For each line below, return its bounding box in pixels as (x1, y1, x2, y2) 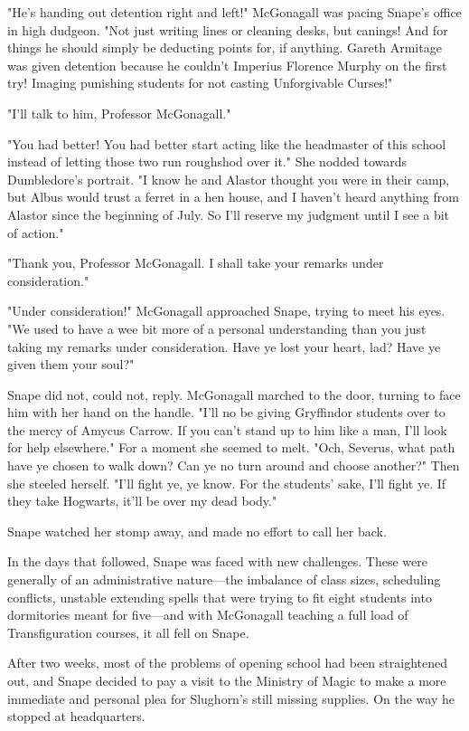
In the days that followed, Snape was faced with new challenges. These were (7, 552, 428, 571)
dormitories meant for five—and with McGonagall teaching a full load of (7, 605, 408, 624)
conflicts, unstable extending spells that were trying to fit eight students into (7, 587, 432, 606)
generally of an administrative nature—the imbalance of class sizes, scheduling (7, 570, 441, 589)
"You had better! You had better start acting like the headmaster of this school (7, 134, 446, 153)
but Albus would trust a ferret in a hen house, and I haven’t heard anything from (7, 187, 459, 206)
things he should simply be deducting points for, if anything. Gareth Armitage (7, 38, 442, 57)
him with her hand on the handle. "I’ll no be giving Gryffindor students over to (7, 403, 446, 422)
